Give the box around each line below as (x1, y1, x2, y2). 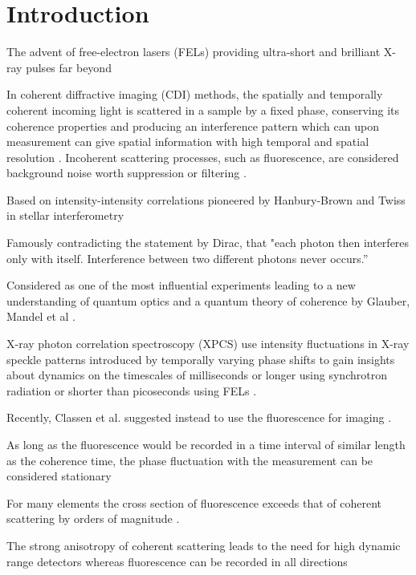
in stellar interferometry (6, 207, 124, 224)
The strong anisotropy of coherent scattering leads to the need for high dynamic (6, 537, 401, 553)
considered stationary (6, 468, 112, 484)
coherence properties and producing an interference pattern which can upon (6, 117, 379, 134)
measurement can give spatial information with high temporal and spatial (6, 133, 369, 150)
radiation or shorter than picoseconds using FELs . (6, 382, 257, 399)
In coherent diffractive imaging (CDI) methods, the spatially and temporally (6, 86, 383, 103)
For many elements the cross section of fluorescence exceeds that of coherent (6, 494, 381, 511)
